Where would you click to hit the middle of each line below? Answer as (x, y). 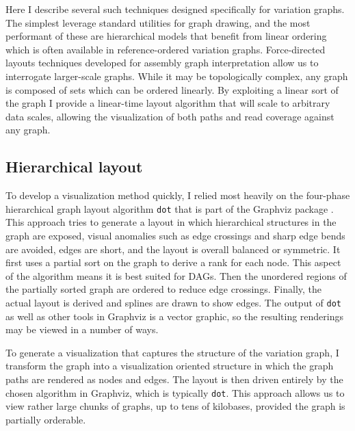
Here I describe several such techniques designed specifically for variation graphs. (175, 9)
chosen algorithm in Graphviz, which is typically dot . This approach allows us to (175, 392)
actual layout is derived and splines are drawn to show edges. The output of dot (173, 302)
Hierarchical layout (74, 167)
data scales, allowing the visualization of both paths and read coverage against (170, 116)
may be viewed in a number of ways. (82, 329)
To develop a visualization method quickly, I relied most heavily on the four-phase (178, 195)
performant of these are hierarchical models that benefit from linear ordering (166, 36)
